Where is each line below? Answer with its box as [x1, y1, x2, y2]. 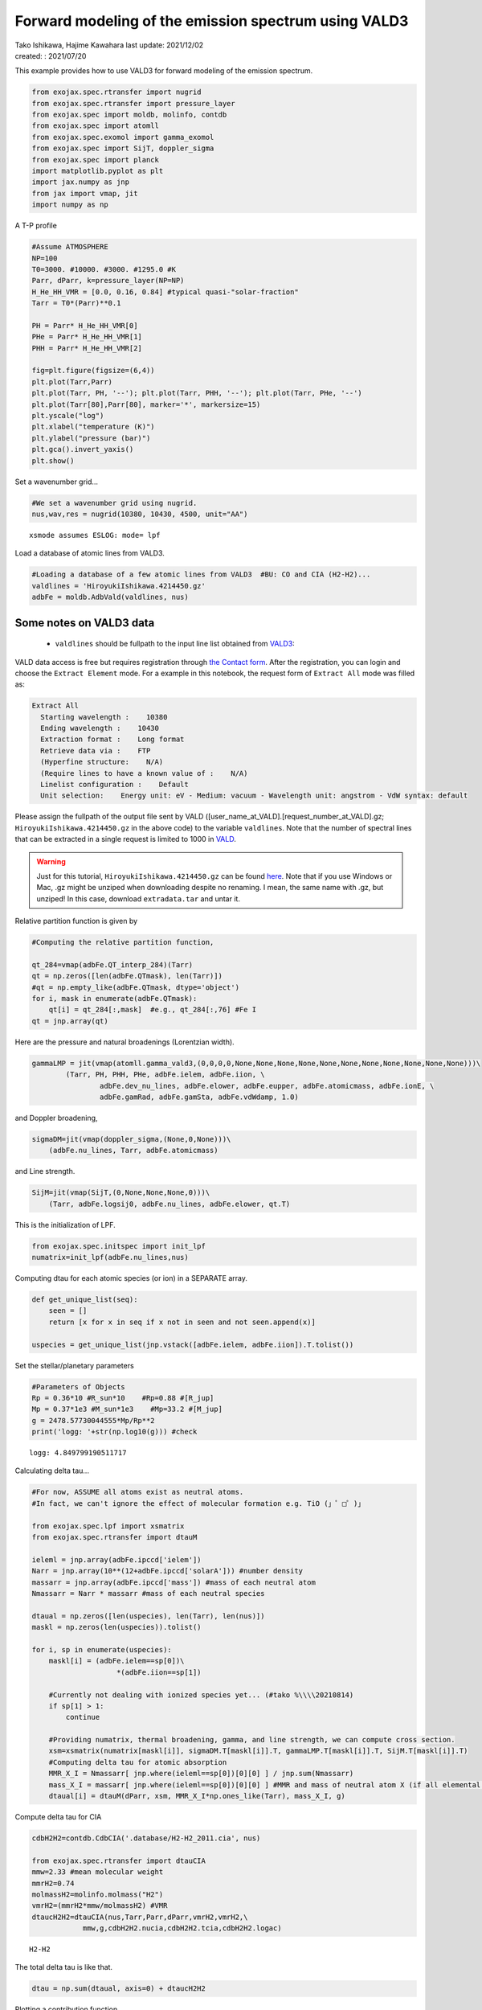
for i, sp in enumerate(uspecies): [31, 1645, 172, 1654]
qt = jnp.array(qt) [31, 1016, 108, 1025]
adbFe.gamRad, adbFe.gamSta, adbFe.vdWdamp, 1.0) [99, 1092, 299, 1101]
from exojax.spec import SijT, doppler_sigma [31, 144, 214, 153]
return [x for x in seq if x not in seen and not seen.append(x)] [48, 1317, 317, 1327]
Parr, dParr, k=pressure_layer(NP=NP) [31, 276, 185, 285]
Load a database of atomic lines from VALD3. [14, 548, 165, 558]
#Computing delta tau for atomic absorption [48, 1758, 227, 1766]
